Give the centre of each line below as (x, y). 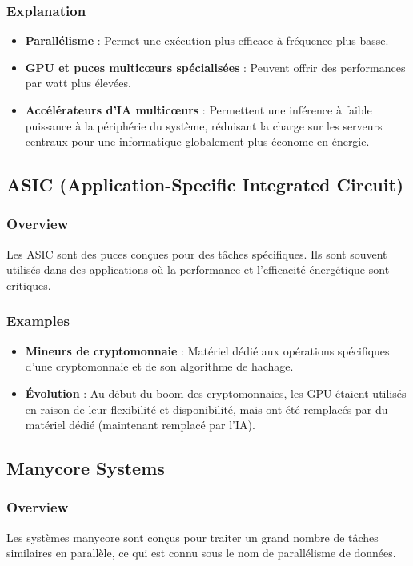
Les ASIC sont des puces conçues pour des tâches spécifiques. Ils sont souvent (197, 253)
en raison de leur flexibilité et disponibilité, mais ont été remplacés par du (206, 409)
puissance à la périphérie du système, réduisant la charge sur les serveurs (204, 125)
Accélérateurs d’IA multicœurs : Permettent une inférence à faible (198, 110)
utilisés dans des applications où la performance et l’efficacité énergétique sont (198, 269)
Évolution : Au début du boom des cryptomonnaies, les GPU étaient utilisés (216, 393)
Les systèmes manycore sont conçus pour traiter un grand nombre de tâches (192, 537)
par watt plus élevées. (78, 83)
